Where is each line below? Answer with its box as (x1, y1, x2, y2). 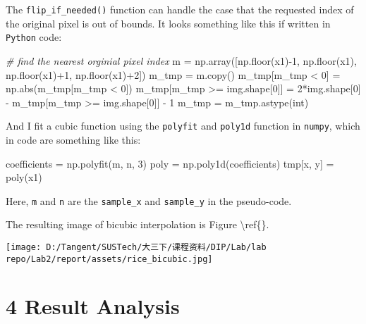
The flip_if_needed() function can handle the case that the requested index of (6, 2, 354, 16)
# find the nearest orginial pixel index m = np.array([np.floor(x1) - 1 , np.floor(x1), (6, 53, 357, 68)
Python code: (6, 30, 62, 44)
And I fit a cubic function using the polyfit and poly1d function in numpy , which (6, 118, 360, 133)
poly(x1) (6, 170, 42, 185)
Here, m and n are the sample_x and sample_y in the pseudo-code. (6, 193, 292, 208)
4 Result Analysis (6, 292, 180, 320)
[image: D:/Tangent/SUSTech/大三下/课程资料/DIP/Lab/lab (6, 242, 267, 252)
